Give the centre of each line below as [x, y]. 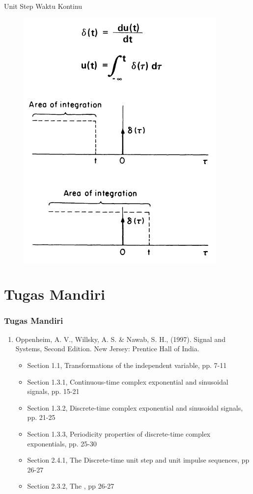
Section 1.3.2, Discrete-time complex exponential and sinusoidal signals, [135, 407]
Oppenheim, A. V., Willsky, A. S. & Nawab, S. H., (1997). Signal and [120, 339]
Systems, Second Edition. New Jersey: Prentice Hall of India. [107, 349]
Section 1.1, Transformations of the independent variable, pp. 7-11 [127, 365]
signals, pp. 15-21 [53, 391]
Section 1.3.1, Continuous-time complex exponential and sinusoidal [128, 381]
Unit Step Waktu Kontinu [43, 6]
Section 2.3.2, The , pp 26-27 [71, 486]
